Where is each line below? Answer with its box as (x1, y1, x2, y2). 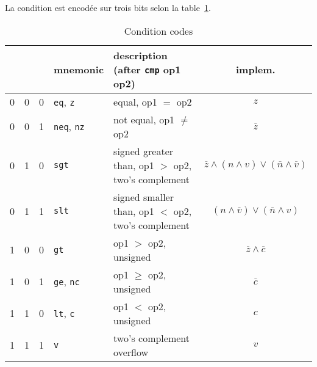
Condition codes (124, 23, 193, 38)
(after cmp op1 (113, 62, 181, 76)
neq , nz (54, 119, 85, 134)
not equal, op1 (113, 112, 175, 126)
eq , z (54, 94, 75, 109)
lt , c (54, 306, 75, 321)
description (113, 48, 168, 62)
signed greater (113, 144, 174, 158)
